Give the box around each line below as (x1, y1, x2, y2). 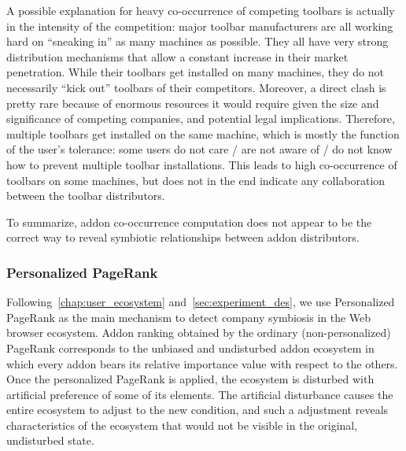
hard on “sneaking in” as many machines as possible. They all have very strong (6, 33, 389, 50)
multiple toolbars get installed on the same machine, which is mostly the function (6, 125, 400, 142)
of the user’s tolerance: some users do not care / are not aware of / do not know (6, 141, 393, 157)
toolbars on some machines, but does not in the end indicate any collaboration (6, 172, 386, 188)
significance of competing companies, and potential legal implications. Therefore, (6, 110, 395, 127)
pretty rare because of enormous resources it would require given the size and (6, 94, 379, 111)
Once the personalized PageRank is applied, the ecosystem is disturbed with (6, 371, 375, 387)
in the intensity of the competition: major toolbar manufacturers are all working (6, 17, 393, 34)
